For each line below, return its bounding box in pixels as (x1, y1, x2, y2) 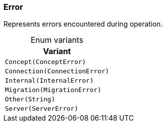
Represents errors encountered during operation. (3, 20, 163, 29)
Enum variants (31, 35, 84, 45)
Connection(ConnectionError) (5, 67, 109, 75)
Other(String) (5, 95, 55, 103)
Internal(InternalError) (5, 77, 94, 85)
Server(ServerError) (5, 105, 78, 113)
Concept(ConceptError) (5, 58, 86, 66)
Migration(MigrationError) (5, 86, 101, 94)
